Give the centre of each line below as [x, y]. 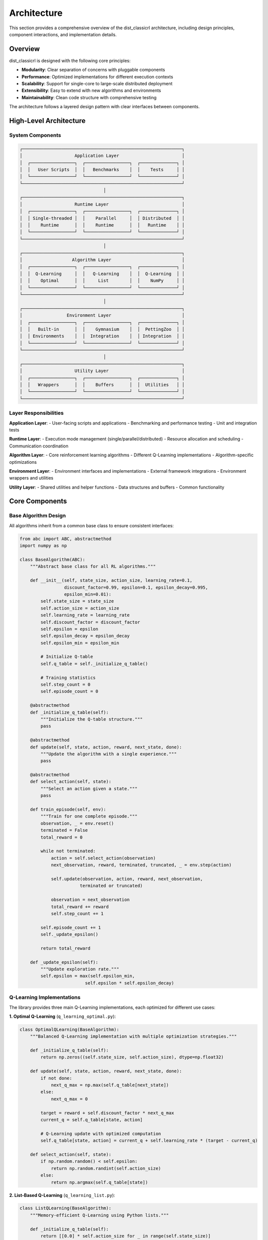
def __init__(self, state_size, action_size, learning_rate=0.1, [111, 581]
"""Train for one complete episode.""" [89, 816]
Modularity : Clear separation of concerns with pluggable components [93, 70]
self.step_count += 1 [77, 913]
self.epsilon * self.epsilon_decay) [130, 983]
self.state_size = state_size [77, 601]
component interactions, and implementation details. [63, 34]
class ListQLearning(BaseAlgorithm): [66, 1208]
